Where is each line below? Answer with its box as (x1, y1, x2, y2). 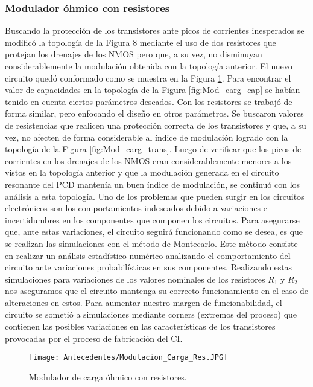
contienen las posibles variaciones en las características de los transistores (5, 320, 276, 333)
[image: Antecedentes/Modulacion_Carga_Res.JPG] (29, 353, 228, 362)
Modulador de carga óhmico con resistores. (29, 370, 187, 383)
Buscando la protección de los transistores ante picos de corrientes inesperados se (5, 24, 305, 37)
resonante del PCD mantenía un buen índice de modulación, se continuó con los (5, 178, 300, 190)
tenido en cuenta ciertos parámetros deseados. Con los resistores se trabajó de (5, 95, 292, 107)
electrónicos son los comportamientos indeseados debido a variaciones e (5, 202, 267, 214)
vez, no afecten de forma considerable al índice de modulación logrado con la (5, 130, 288, 143)
